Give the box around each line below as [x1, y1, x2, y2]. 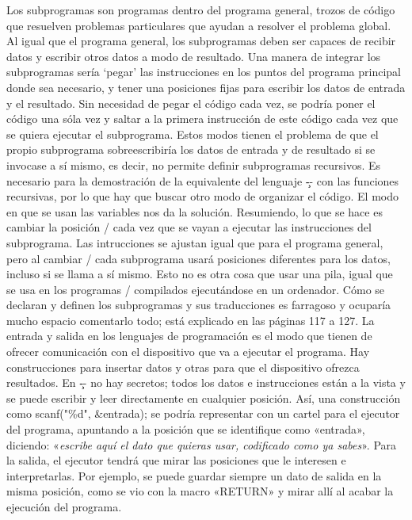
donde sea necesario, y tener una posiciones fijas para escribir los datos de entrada [6, 78, 406, 95]
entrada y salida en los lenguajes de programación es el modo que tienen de [6, 327, 372, 344]
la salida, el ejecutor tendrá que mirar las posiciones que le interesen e [6, 452, 346, 468]
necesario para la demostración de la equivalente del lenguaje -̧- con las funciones [6, 172, 399, 189]
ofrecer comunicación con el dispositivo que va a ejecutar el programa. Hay [6, 343, 370, 360]
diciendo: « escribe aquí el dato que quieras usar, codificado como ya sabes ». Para [6, 436, 397, 453]
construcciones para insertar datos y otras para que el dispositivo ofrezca [6, 358, 360, 375]
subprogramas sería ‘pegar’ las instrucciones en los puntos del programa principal [6, 63, 401, 80]
